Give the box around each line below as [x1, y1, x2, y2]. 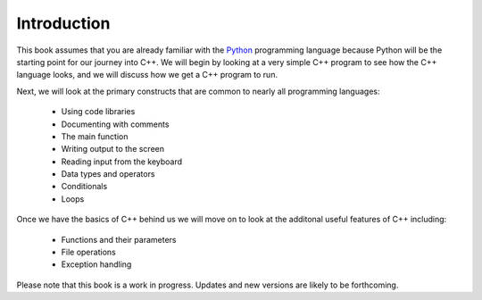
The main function [61, 130, 129, 142]
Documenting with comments [61, 119, 170, 129]
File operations [61, 246, 116, 258]
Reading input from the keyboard [61, 156, 183, 167]
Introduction [16, 13, 111, 33]
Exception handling [61, 259, 132, 270]
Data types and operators [61, 169, 155, 179]
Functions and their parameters [61, 234, 177, 245]
